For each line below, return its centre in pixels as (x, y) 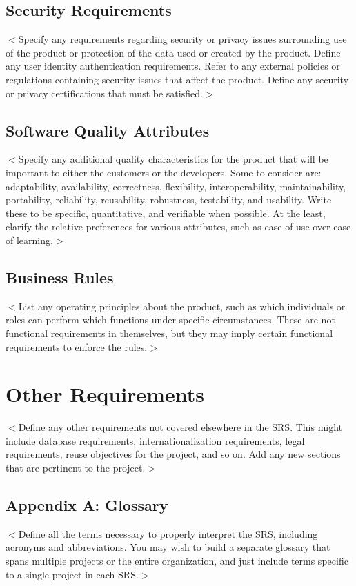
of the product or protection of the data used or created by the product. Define (173, 52)
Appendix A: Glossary (87, 505)
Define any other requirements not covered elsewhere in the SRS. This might (180, 427)
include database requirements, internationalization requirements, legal (155, 440)
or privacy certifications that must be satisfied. (104, 93)
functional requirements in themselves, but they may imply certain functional (169, 333)
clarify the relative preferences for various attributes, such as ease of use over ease (178, 226)
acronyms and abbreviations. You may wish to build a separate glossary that (168, 547)
